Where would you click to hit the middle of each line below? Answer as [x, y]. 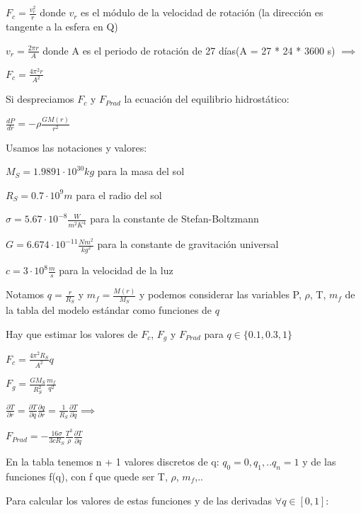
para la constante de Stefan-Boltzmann [174, 219]
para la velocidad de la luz [116, 270]
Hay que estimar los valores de [72, 334]
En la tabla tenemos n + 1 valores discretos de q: [113, 462]
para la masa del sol [141, 171]
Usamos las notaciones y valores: [76, 147]
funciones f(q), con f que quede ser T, [87, 476]
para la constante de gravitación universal [188, 244]
